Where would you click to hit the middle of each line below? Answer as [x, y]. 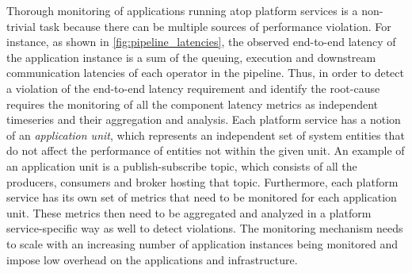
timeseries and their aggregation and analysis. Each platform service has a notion [204, 119]
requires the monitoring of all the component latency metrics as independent [192, 104]
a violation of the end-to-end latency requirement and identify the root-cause [193, 88]
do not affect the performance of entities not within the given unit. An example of [206, 150]
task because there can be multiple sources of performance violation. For [215, 26]
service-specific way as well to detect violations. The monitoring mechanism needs [205, 228]
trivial [21, 26]
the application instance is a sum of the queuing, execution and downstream [191, 57]
